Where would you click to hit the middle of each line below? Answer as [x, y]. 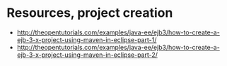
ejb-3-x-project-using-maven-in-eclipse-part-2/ [87, 55]
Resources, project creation [90, 13]
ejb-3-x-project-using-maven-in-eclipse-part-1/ [87, 39]
